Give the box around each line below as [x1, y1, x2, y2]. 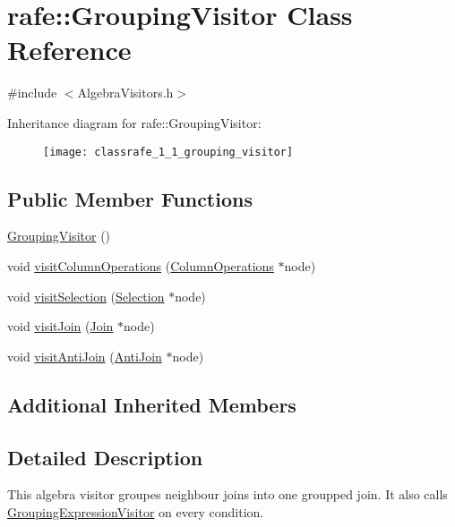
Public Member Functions [7, 184, 253, 212]
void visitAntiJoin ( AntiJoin [7, 346, 162, 365]
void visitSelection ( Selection [7, 286, 165, 305]
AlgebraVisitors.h [77, 83, 174, 102]
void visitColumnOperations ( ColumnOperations [7, 256, 274, 275]
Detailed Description [7, 443, 203, 471]
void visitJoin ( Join [7, 317, 114, 336]
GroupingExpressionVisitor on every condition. [7, 502, 264, 521]
